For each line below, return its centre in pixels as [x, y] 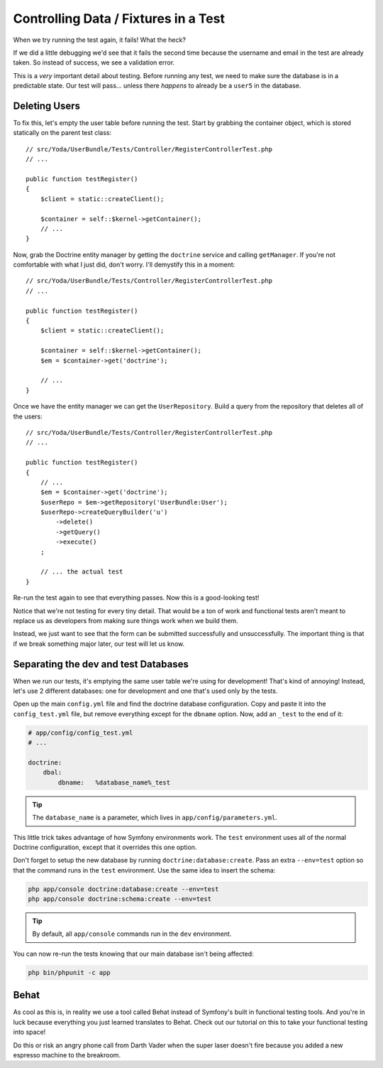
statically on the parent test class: [62, 133]
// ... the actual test [82, 572]
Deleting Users [47, 106]
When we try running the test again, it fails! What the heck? [99, 40]
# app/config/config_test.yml [81, 733]
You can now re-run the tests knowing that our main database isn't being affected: [134, 954]
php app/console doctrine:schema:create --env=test [120, 899]
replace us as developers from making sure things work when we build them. [126, 620]
